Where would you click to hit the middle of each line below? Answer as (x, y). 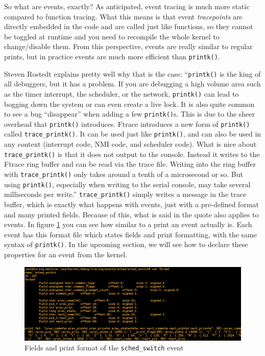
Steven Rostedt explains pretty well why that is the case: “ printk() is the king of (132, 73)
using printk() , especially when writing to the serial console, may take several (127, 184)
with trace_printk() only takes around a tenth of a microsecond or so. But (124, 174)
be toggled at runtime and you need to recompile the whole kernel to (112, 36)
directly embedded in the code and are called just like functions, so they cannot (129, 26)
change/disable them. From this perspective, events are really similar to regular (128, 46)
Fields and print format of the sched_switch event (104, 348)
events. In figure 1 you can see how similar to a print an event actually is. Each (128, 224)
